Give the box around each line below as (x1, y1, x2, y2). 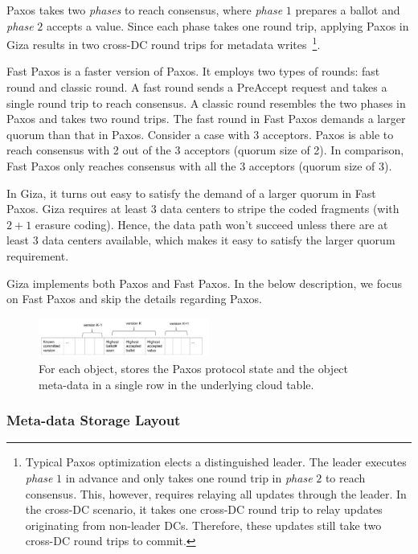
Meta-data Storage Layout (6, 410, 181, 430)
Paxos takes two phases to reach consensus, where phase (6, 2, 283, 18)
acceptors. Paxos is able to (263, 125, 394, 142)
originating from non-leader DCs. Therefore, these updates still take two (25, 516, 382, 533)
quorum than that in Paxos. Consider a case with (6, 125, 250, 142)
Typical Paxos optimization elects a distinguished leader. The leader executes (25, 453, 407, 470)
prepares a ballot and (295, 2, 400, 18)
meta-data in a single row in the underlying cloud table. (39, 375, 314, 392)
